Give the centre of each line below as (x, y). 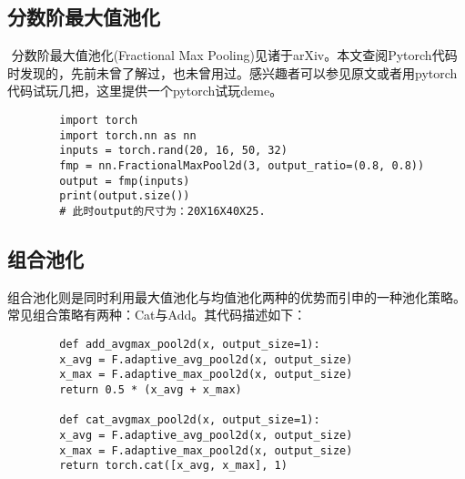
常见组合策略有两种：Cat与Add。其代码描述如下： (157, 315)
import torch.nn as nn (128, 135)
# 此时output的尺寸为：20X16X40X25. (162, 211)
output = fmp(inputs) (125, 181)
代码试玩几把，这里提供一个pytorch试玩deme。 (145, 91)
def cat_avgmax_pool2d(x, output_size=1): (190, 420)
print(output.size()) (125, 196)
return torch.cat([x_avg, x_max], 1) (173, 466)
